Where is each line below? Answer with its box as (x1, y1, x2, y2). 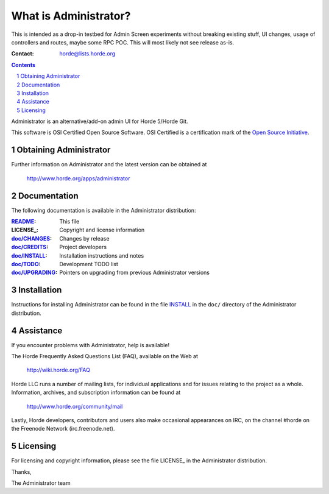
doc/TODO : (11, 261, 41, 267)
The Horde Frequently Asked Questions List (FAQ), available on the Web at (11, 352, 198, 359)
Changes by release (59, 235, 110, 242)
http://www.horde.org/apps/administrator (26, 174, 130, 182)
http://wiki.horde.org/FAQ (26, 366, 91, 374)
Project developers (59, 244, 107, 251)
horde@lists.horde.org (59, 50, 116, 57)
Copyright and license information (59, 226, 145, 234)
